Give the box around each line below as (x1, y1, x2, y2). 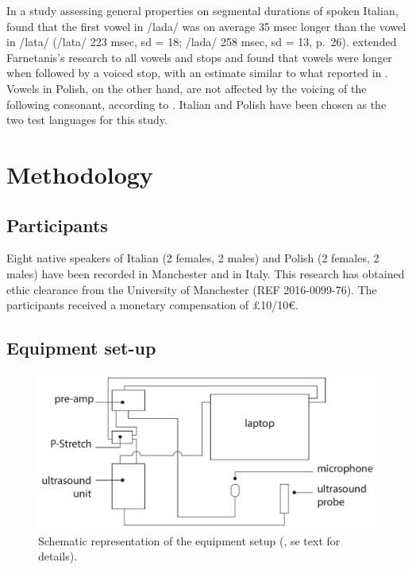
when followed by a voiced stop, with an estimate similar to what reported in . (6, 64, 389, 81)
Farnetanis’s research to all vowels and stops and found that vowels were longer (6, 48, 392, 65)
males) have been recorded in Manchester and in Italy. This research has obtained (6, 265, 405, 281)
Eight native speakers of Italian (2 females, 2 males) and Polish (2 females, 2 (6, 250, 379, 266)
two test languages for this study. (6, 111, 167, 128)
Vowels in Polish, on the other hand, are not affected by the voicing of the (6, 79, 367, 96)
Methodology (6, 157, 153, 190)
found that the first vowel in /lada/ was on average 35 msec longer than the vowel (6, 17, 406, 34)
